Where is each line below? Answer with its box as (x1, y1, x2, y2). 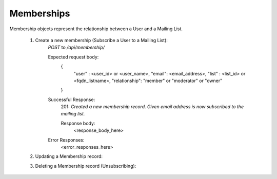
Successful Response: (48, 96, 95, 103)
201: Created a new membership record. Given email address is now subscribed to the (61, 104, 244, 110)
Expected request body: (48, 54, 99, 60)
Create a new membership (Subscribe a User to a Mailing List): (35, 37, 168, 43)
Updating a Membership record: (35, 153, 103, 160)
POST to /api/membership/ (48, 44, 105, 51)
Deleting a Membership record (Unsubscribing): (35, 163, 136, 169)
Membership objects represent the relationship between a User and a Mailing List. (9, 26, 183, 32)
